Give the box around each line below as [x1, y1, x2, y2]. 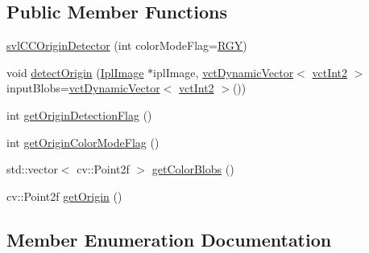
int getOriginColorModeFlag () [6, 133, 160, 150]
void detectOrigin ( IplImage [6, 63, 144, 80]
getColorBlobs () [151, 161, 234, 178]
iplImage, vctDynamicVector [153, 63, 294, 80]
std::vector [6, 161, 58, 178]
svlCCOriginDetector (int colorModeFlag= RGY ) [6, 37, 247, 54]
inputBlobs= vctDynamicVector [6, 80, 160, 96]
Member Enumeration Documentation [6, 226, 332, 251]
